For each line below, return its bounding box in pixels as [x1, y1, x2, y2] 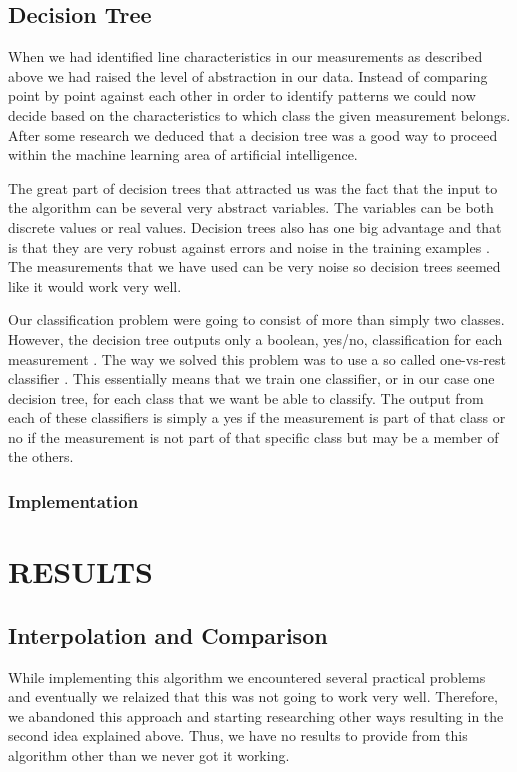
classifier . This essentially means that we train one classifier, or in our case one [8, 368, 495, 389]
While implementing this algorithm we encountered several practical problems [8, 666, 486, 687]
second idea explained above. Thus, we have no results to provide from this [8, 725, 468, 746]
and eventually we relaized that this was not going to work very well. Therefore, [8, 686, 498, 707]
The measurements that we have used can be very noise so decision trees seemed [8, 256, 501, 277]
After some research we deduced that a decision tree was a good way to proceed [8, 124, 498, 145]
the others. [8, 446, 74, 467]
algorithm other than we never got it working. [8, 744, 290, 765]
